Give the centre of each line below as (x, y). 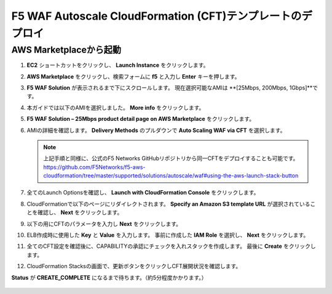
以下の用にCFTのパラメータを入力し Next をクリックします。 (104, 223)
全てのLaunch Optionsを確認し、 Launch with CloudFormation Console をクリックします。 (143, 193)
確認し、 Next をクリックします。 (80, 212)
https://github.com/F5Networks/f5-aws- (94, 167)
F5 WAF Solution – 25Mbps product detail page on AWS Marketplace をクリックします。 (141, 119)
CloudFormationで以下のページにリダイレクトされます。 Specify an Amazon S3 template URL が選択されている (168, 204)
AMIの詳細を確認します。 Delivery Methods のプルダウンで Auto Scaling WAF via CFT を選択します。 (156, 130)
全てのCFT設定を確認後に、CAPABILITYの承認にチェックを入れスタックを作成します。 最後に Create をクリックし (171, 246)
